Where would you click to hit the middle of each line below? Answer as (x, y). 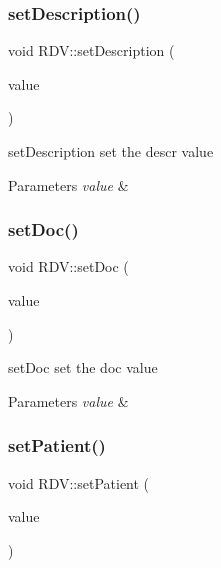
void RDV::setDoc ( (68, 266)
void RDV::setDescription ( (91, 50)
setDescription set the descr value (111, 151)
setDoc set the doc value (83, 367)
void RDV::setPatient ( (79, 482)
